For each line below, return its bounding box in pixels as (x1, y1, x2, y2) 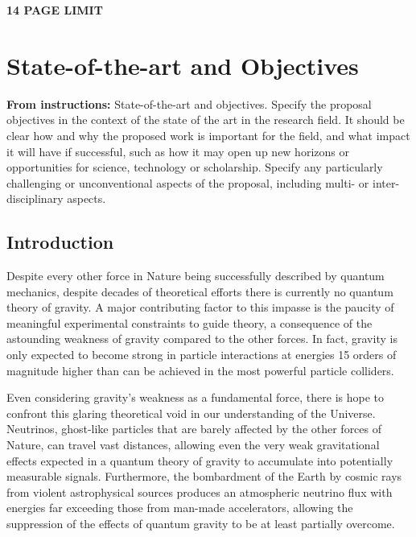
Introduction (6, 229, 114, 254)
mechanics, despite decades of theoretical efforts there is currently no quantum (6, 283, 393, 299)
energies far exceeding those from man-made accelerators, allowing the (6, 499, 353, 516)
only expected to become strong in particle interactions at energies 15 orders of (6, 346, 397, 363)
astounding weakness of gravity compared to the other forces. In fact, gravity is (6, 330, 397, 347)
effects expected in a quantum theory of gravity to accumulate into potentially (6, 452, 393, 469)
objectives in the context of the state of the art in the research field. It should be (6, 111, 405, 128)
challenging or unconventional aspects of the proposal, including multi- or (6, 174, 369, 191)
